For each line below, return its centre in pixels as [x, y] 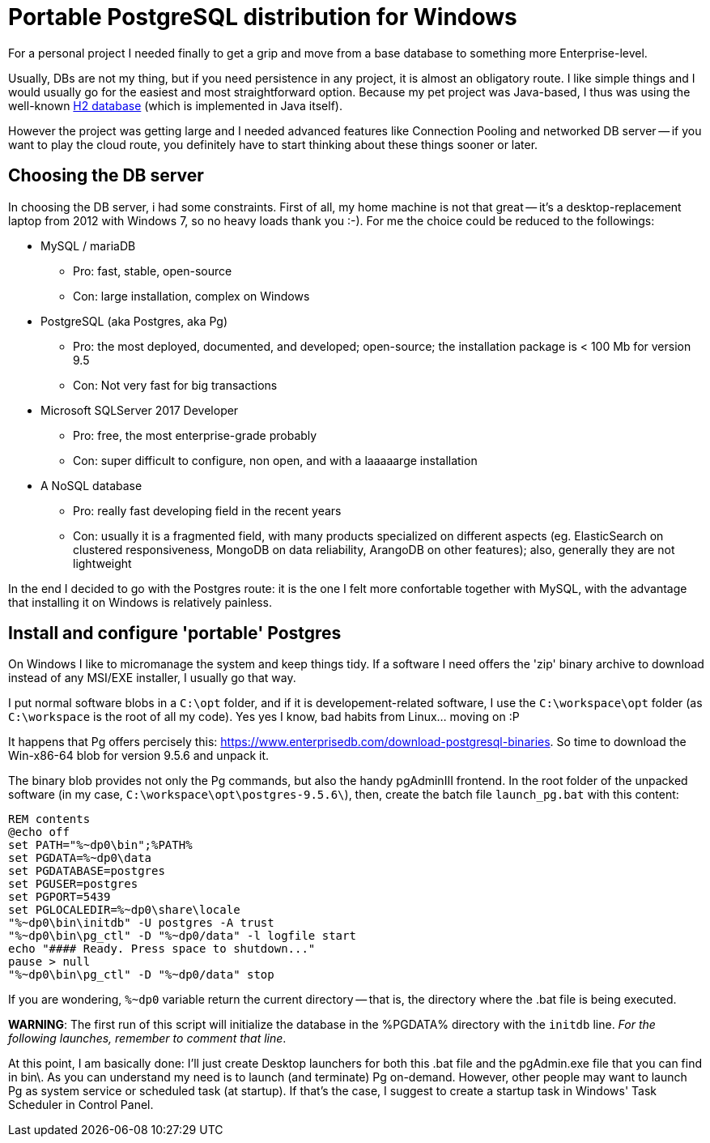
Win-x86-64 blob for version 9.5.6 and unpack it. [139, 756]
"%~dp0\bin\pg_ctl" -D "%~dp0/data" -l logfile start [182, 936]
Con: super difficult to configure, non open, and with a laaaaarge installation [275, 460]
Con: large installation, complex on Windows [191, 296]
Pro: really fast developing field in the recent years [207, 510]
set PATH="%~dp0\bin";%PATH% [100, 845]
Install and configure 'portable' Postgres [175, 633]
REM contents [49, 819]
